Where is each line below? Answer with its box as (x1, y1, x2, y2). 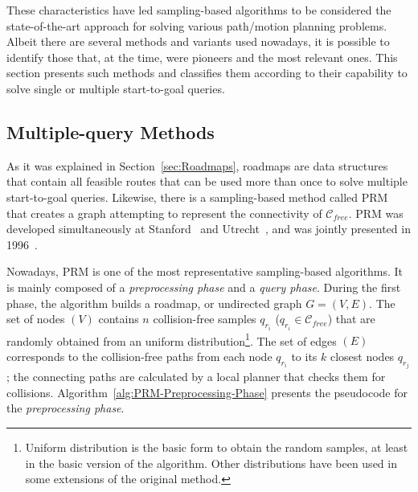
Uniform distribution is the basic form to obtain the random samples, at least (25, 439, 408, 456)
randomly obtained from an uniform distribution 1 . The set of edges (6, 330, 337, 349)
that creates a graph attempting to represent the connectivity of (6, 204, 322, 221)
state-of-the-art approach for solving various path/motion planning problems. (6, 17, 387, 34)
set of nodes (6, 310, 65, 327)
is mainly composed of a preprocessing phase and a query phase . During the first (6, 278, 401, 295)
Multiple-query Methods (6, 119, 215, 144)
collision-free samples (153, 310, 256, 327)
